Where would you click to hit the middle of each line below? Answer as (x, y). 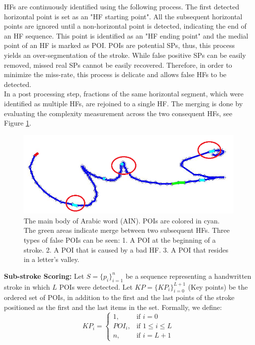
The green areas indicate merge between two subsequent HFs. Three (127, 230)
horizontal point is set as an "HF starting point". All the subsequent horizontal (123, 16)
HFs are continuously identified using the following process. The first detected (122, 6)
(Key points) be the (218, 286)
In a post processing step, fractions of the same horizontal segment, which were (124, 94)
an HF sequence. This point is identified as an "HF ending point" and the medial (126, 35)
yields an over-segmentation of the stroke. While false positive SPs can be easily (125, 55)
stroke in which (27, 286)
